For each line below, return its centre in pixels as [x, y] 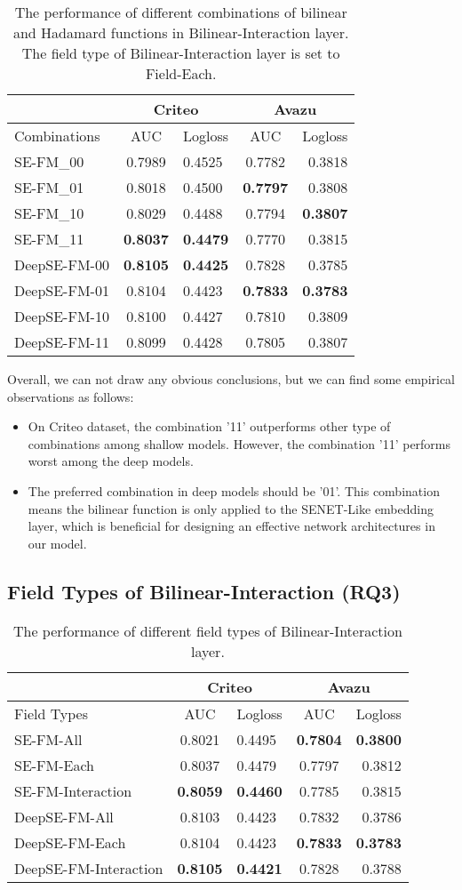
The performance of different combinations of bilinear [181, 12]
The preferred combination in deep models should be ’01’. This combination [234, 490]
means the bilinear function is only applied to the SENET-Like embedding [231, 508]
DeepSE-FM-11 [62, 342]
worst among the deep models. [111, 461]
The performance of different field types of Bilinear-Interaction [207, 630]
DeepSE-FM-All [64, 816]
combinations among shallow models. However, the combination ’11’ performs [239, 443]
